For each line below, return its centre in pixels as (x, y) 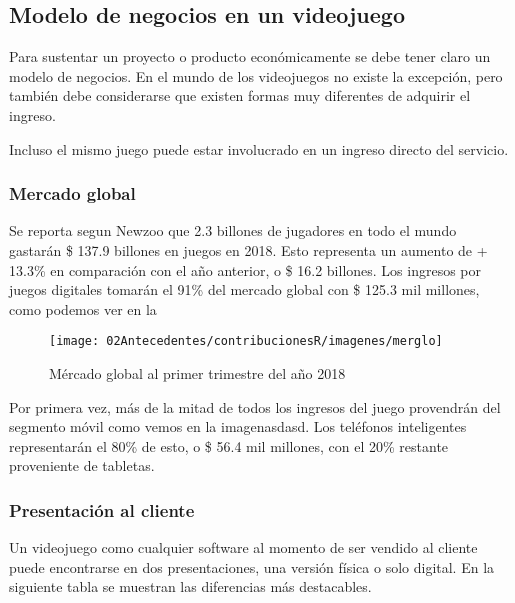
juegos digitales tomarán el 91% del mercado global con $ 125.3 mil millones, (244, 289)
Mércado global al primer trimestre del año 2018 (197, 373)
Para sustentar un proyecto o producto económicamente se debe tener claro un (250, 56)
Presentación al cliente (102, 509)
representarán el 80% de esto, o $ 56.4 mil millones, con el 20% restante (229, 445)
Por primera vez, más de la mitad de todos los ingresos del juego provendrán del (255, 406)
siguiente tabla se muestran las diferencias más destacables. (190, 586)
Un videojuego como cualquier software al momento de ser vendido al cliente (243, 547)
